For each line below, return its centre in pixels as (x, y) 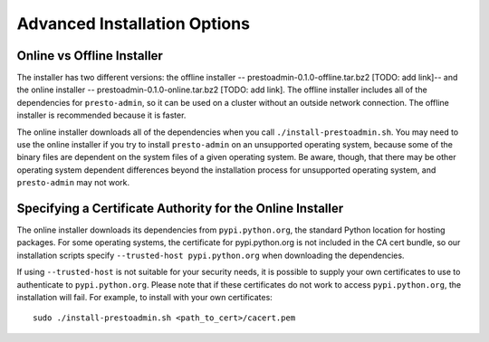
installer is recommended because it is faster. (101, 115)
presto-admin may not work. (73, 183)
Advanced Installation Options (134, 24)
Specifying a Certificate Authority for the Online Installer (180, 209)
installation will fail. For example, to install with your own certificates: (145, 298)
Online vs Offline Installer (90, 56)
